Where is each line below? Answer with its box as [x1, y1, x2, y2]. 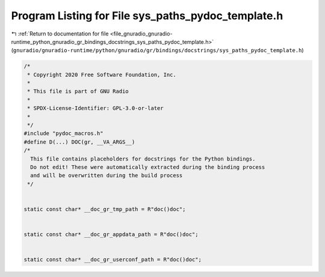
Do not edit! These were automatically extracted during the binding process [30, 164, 265, 171]
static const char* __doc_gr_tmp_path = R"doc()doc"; [23, 205, 186, 213]
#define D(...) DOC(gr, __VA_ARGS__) [23, 138, 135, 145]
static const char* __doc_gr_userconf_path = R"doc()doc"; [23, 256, 202, 263]
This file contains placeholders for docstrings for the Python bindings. [30, 155, 256, 162]
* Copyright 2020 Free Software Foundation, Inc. [27, 71, 177, 78]
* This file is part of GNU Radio [27, 88, 129, 95]
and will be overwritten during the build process [30, 172, 183, 179]
